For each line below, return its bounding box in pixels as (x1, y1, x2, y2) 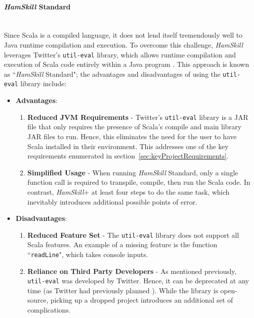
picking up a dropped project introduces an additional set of (50, 295, 233, 305)
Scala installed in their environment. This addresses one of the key (27, 141, 229, 151)
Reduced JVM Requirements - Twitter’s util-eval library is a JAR (27, 111, 249, 122)
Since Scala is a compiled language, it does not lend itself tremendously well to (4, 30, 243, 40)
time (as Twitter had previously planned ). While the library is (27, 285, 218, 295)
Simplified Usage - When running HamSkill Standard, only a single (27, 167, 238, 177)
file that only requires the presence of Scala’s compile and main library (27, 121, 242, 132)
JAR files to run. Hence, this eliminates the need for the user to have (27, 131, 237, 141)
